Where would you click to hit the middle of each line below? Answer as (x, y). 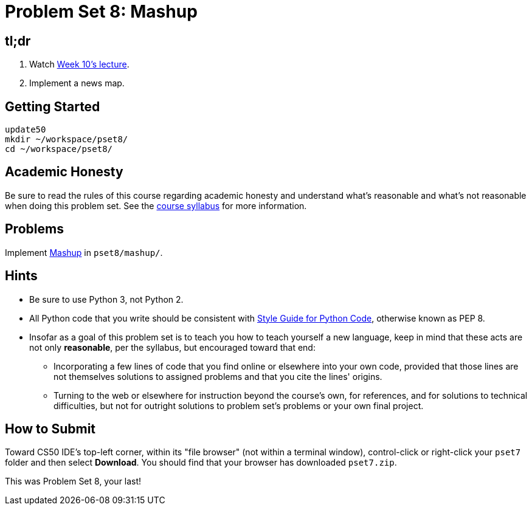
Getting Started (53, 106)
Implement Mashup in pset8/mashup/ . (84, 252)
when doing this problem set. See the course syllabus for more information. (156, 205)
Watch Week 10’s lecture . (79, 64)
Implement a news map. (77, 83)
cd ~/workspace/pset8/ (59, 149)
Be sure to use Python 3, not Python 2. (106, 299)
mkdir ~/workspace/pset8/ (67, 140)
